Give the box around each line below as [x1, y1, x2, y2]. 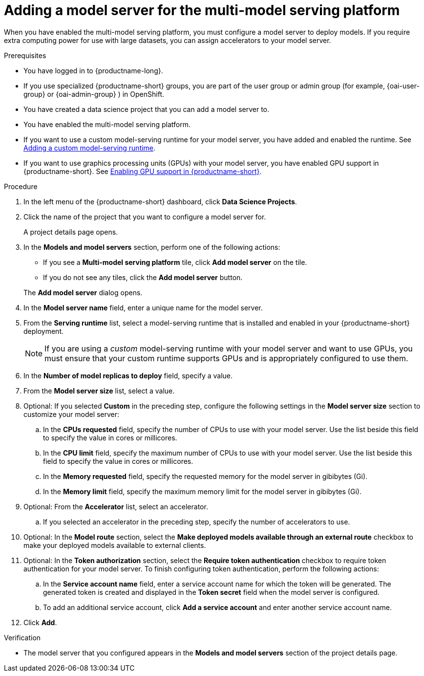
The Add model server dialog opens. [23, 288, 143, 297]
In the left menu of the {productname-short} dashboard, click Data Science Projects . [23, 197, 297, 206]
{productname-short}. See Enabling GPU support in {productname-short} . [23, 167, 262, 175]
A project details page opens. [23, 227, 118, 236]
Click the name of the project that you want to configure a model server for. [23, 212, 266, 221]
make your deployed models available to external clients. [23, 541, 206, 549]
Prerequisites [4, 51, 46, 60]
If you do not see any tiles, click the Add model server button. [43, 273, 243, 282]
